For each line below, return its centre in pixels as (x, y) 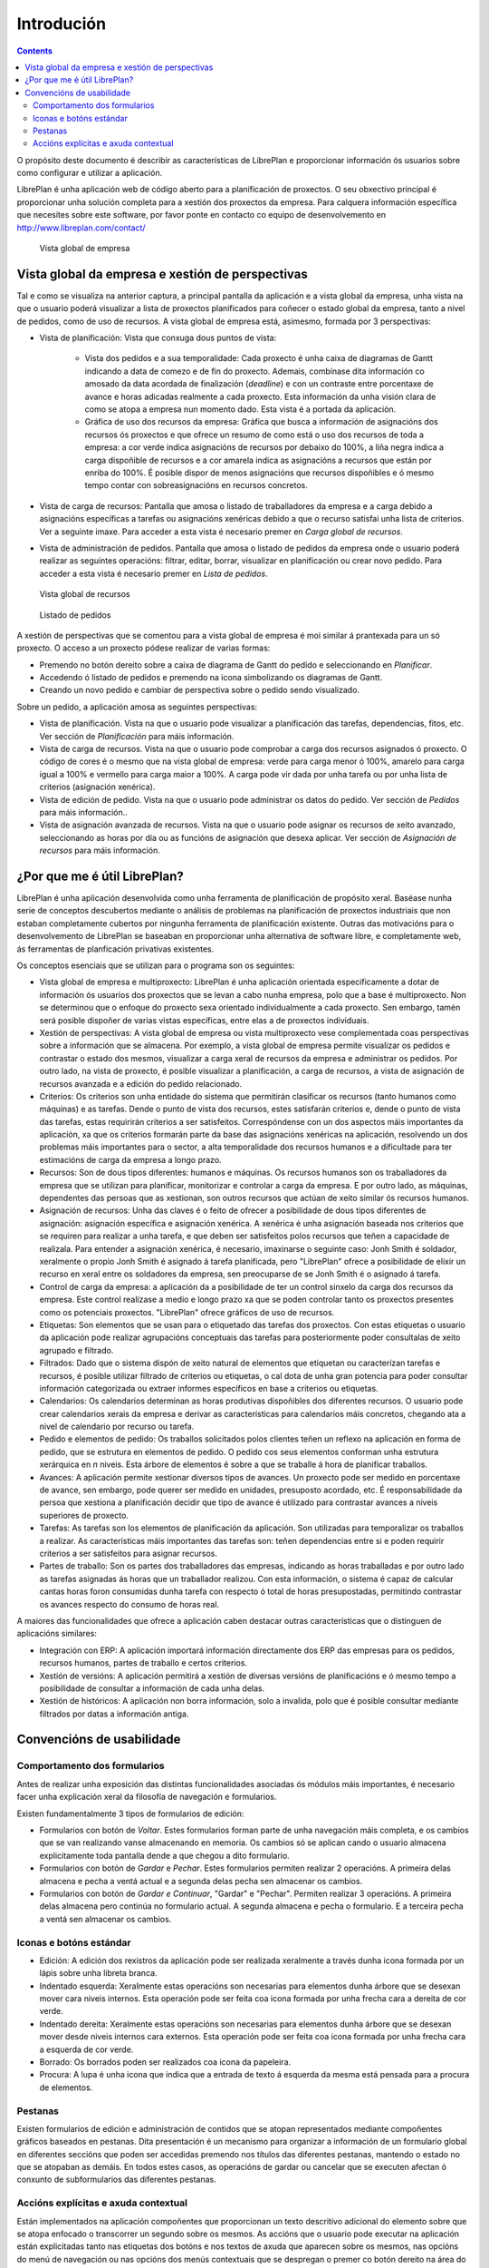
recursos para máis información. (100, 850)
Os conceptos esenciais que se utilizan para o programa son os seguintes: (156, 965)
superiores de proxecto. (84, 1515)
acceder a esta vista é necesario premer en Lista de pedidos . (154, 573)
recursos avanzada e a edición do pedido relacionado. (141, 1083)
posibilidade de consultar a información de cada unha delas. (152, 1688)
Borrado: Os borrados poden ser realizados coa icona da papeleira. (165, 2062)
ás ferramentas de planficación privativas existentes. (115, 949)
